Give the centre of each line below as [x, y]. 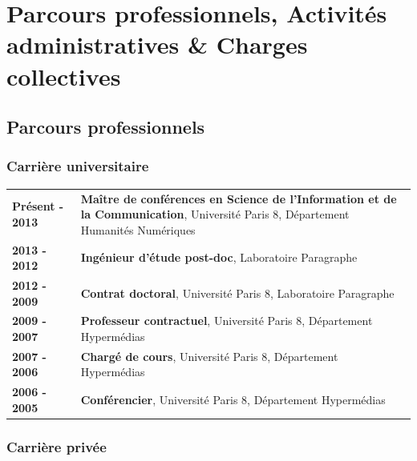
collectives [64, 76]
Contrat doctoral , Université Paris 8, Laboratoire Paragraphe [237, 293]
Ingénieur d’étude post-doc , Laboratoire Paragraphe [219, 257]
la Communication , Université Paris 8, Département [215, 214]
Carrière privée [57, 446]
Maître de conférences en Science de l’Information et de [239, 198]
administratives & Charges [157, 44]
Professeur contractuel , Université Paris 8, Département [227, 321]
